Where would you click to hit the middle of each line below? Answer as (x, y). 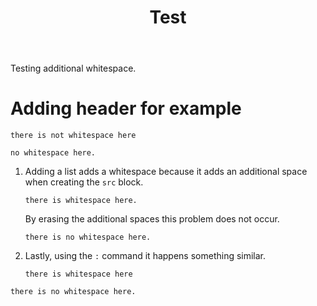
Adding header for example (126, 108)
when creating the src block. (84, 182)
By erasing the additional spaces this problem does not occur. (152, 219)
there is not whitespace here (73, 136)
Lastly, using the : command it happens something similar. (145, 256)
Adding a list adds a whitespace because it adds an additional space (166, 172)
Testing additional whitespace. (73, 68)
